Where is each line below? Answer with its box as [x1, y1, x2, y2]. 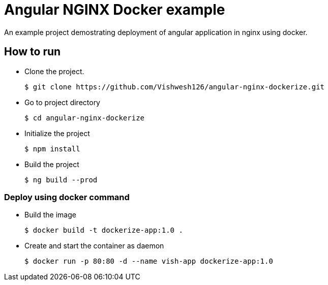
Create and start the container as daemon [24, 241, 164, 250]
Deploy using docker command [4, 192, 130, 202]
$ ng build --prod [24, 175, 98, 184]
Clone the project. [24, 67, 84, 76]
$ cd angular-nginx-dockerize [24, 113, 145, 122]
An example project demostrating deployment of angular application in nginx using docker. [4, 27, 308, 37]
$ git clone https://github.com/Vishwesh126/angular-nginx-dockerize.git [24, 82, 325, 91]
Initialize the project [24, 129, 90, 138]
